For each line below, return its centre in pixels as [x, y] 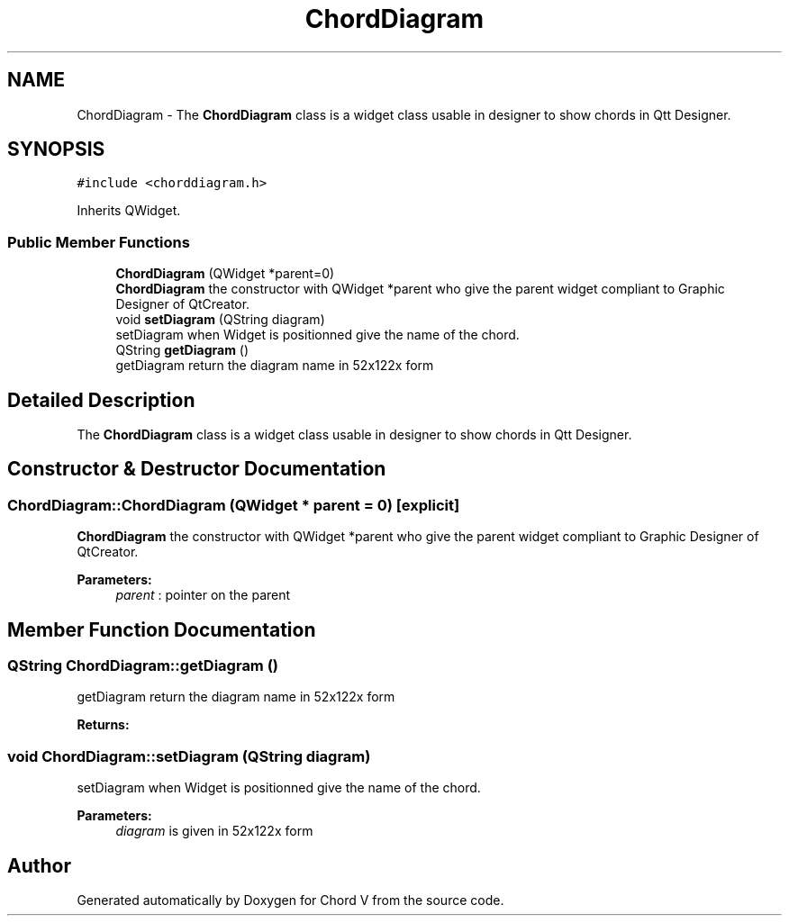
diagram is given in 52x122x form [214, 831]
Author [39, 865]
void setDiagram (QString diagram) [220, 320]
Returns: [103, 725]
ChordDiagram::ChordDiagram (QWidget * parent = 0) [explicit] [234, 505]
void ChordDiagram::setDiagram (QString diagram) [189, 756]
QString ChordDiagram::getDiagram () [143, 666]
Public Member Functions [99, 242]
